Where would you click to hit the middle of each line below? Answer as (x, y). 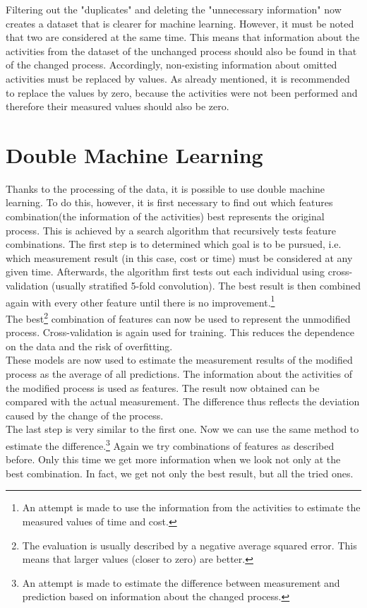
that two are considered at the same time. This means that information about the (183, 37)
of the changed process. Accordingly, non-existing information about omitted (172, 65)
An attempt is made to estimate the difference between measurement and (181, 582)
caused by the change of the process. (85, 415)
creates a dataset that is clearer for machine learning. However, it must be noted (180, 23)
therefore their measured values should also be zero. (118, 106)
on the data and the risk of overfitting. (89, 346)
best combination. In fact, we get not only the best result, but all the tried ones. (180, 473)
